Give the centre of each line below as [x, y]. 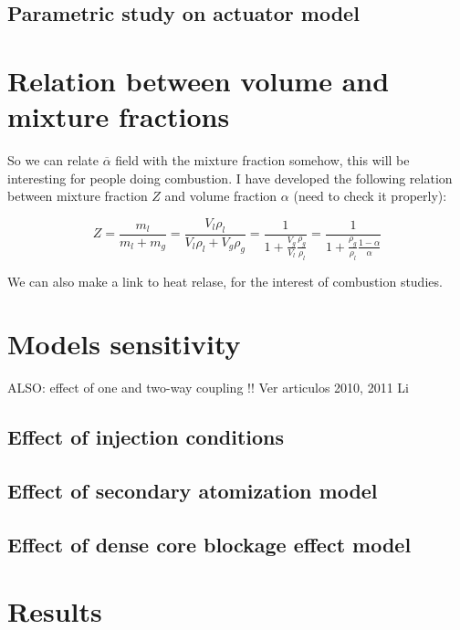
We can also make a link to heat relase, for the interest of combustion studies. [225, 281]
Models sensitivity [124, 344]
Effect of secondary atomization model [193, 491]
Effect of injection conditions [146, 437]
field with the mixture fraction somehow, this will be [262, 160]
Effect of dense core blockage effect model [209, 544]
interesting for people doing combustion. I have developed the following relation [230, 178]
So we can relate [53, 160]
